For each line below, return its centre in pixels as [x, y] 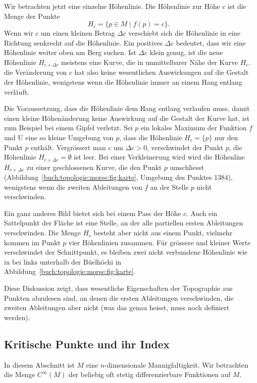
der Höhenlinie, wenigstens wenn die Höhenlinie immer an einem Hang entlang [123, 82]
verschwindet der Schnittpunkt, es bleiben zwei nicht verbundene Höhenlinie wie [126, 252]
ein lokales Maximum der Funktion [194, 128]
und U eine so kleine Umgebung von [59, 137]
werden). [17, 317]
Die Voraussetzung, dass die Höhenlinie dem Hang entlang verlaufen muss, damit [127, 108]
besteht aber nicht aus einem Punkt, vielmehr [163, 233]
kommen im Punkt [32, 242]
